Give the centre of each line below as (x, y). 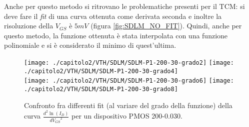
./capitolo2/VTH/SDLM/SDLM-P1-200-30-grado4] (101, 71)
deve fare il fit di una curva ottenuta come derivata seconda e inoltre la (113, 16)
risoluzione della (29, 26)
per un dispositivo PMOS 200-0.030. (127, 116)
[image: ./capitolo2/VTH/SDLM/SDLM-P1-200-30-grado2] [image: (129, 63)
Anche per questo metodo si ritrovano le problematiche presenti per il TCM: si (124, 6)
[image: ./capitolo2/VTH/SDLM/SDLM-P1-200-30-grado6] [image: (129, 81)
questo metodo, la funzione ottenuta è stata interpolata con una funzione (116, 35)
